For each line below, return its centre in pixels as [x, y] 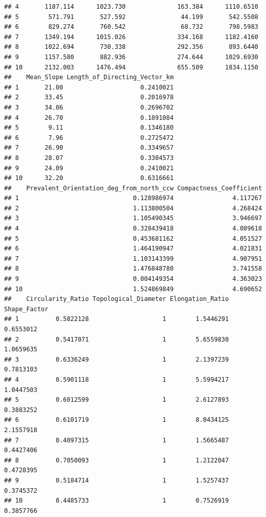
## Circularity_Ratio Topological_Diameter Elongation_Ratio [117, 299]
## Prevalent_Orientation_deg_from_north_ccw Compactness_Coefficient [133, 188]
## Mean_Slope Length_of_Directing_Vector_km [89, 77]
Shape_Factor [26, 309]
